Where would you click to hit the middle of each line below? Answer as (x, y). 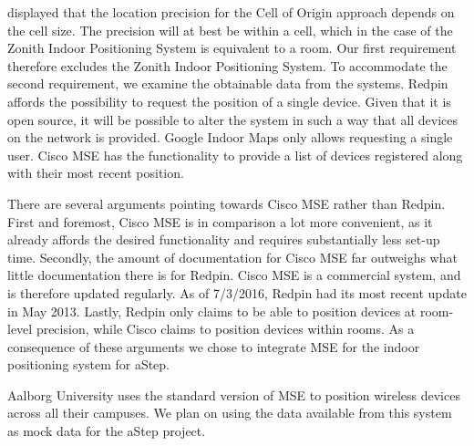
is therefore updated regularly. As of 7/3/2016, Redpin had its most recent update (237, 292)
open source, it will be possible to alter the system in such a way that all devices (233, 119)
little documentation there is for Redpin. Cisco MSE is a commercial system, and (234, 275)
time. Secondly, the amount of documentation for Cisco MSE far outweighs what (232, 257)
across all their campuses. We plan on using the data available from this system (230, 413)
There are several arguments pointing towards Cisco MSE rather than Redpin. (227, 203)
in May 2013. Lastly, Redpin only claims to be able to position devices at (212, 311)
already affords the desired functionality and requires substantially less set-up (224, 239)
